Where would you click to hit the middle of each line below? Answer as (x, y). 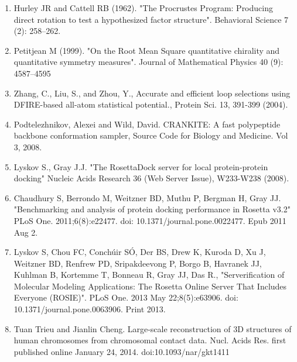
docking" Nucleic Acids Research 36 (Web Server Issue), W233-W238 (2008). (151, 178)
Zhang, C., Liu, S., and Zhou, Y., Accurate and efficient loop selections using (152, 93)
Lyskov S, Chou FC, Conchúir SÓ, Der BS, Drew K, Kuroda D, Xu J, (140, 252)
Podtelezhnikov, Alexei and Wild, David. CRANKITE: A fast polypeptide (147, 124)
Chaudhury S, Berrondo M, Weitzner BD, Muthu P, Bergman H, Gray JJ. (147, 197)
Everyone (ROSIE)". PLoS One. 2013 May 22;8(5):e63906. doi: (126, 297)
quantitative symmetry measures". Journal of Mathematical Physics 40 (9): (148, 62)
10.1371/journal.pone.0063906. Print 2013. (90, 309)
